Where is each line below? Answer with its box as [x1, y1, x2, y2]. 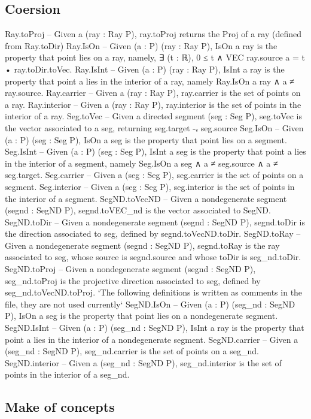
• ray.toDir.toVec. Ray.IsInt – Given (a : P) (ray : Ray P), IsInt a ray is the [5, 62, 285, 75]
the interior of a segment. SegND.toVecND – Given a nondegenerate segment [5, 192, 287, 204]
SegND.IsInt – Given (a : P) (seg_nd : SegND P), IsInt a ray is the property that [5, 321, 304, 334]
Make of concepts [5, 397, 115, 416]
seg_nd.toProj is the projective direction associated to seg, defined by [5, 274, 261, 287]
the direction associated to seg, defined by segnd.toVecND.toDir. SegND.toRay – [5, 227, 301, 240]
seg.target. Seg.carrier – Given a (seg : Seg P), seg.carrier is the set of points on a [5, 168, 304, 181]
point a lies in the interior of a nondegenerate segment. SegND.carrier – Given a [5, 333, 298, 345]
